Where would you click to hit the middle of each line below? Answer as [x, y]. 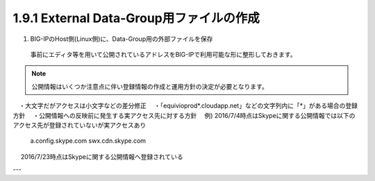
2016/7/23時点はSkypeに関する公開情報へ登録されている [102, 157]
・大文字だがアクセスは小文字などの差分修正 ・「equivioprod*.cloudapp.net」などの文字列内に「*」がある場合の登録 [188, 106]
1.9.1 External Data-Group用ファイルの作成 [136, 18]
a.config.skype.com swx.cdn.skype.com [88, 141]
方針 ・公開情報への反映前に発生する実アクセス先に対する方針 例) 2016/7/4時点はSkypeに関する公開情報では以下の [184, 115]
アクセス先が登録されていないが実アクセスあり [80, 125]
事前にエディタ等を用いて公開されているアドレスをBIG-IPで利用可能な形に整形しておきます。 [163, 54]
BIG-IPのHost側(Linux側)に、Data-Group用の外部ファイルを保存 [122, 39]
